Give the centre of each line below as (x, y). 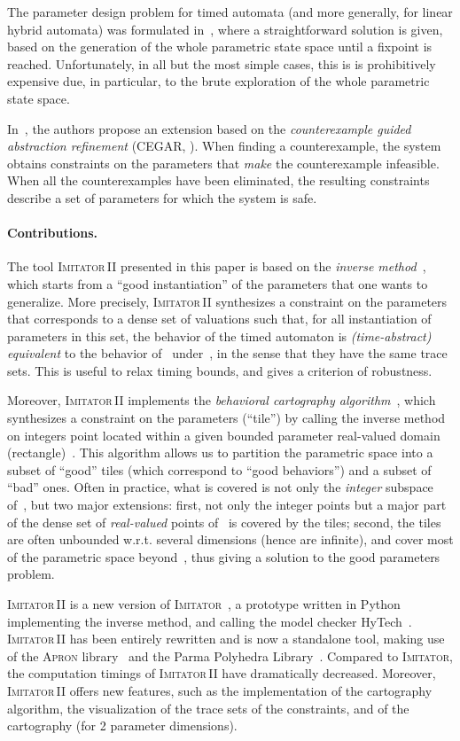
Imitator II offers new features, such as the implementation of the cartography (220, 690)
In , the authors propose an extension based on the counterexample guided (209, 128)
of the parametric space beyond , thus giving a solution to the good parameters (224, 556)
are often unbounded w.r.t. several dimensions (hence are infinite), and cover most (230, 539)
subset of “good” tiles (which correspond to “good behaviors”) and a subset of (219, 469)
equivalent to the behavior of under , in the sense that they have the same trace (227, 353)
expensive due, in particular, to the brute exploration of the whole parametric (218, 81)
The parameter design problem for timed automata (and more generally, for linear (230, 12)
